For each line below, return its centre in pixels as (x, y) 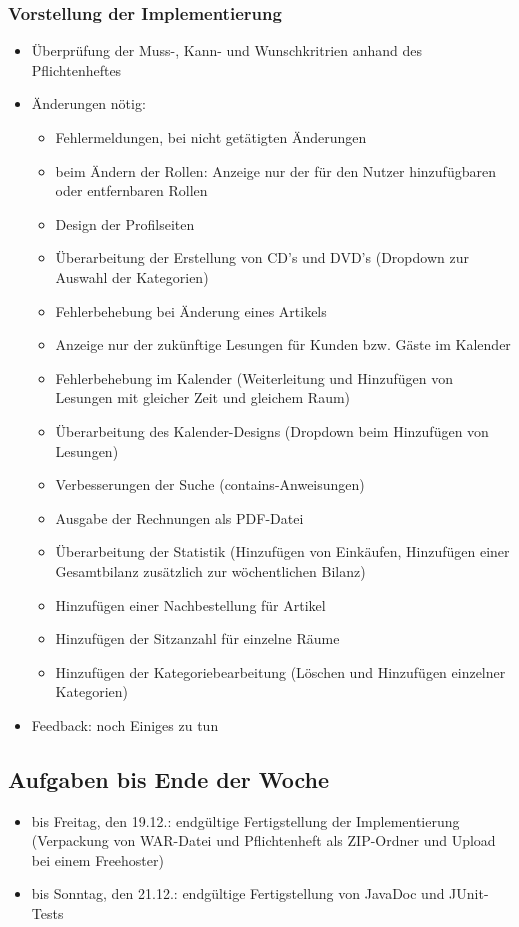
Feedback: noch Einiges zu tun (125, 724)
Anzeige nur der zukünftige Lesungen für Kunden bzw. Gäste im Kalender (283, 344)
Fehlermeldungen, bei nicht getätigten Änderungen (211, 137)
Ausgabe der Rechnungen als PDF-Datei (179, 517)
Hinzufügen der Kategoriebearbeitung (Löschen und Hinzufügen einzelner (280, 671)
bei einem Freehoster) (97, 859)
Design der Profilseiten (125, 223)
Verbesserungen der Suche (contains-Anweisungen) (210, 484)
